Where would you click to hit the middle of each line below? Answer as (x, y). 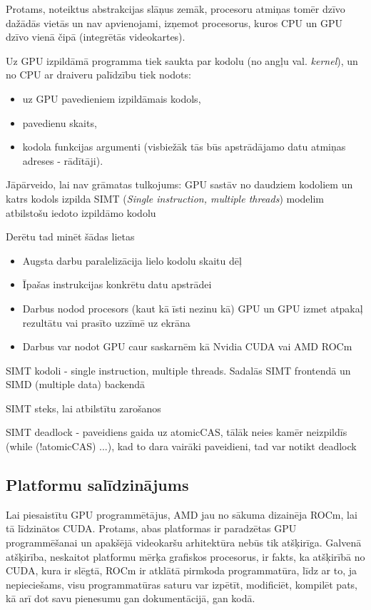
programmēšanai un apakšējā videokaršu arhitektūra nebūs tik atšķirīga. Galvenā (184, 543)
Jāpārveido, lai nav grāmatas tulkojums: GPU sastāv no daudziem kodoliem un (179, 184)
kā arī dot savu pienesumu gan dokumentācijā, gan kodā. (131, 598)
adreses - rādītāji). (63, 160)
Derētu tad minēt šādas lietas (70, 237)
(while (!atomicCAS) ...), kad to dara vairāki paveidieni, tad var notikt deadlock (181, 446)
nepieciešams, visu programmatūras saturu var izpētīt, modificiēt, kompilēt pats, (182, 584)
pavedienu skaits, (60, 122)
